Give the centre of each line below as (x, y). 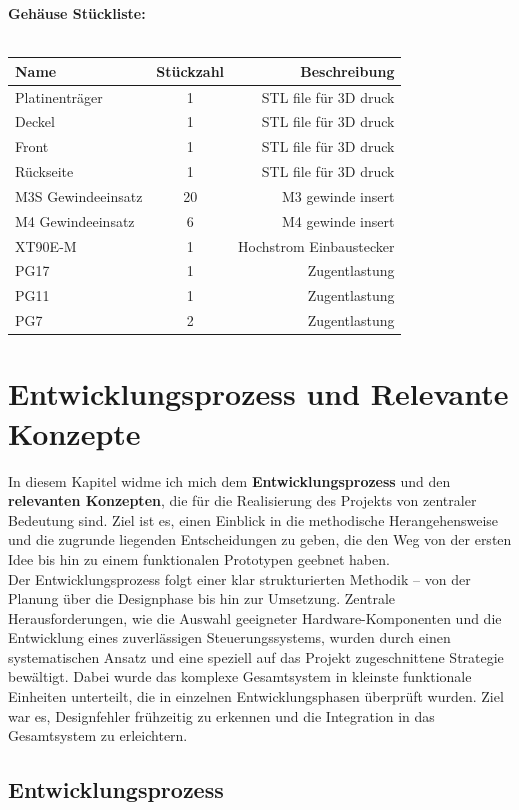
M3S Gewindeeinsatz (79, 195)
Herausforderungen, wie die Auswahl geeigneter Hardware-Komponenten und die (255, 617)
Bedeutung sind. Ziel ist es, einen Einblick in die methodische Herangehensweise (253, 519)
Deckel (35, 121)
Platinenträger (59, 96)
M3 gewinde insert (338, 195)
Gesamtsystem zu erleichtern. (98, 735)
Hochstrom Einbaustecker (316, 245)
